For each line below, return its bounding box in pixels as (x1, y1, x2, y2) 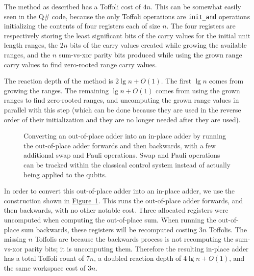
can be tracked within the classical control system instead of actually (24, 159, 230, 169)
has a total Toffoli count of (4, 253, 84, 263)
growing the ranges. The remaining (4, 85, 109, 95)
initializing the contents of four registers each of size (4, 21, 160, 31)
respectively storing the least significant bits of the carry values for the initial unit (4, 30, 251, 40)
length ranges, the (4, 40, 58, 50)
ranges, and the (4, 50, 51, 60)
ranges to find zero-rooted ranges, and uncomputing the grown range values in (4, 95, 239, 105)
